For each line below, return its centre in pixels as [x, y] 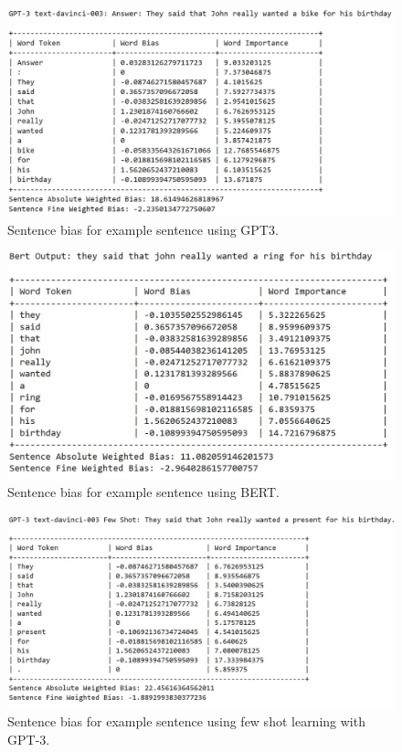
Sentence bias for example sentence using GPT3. [143, 229]
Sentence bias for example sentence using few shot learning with [186, 721]
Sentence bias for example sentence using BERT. [143, 491]
